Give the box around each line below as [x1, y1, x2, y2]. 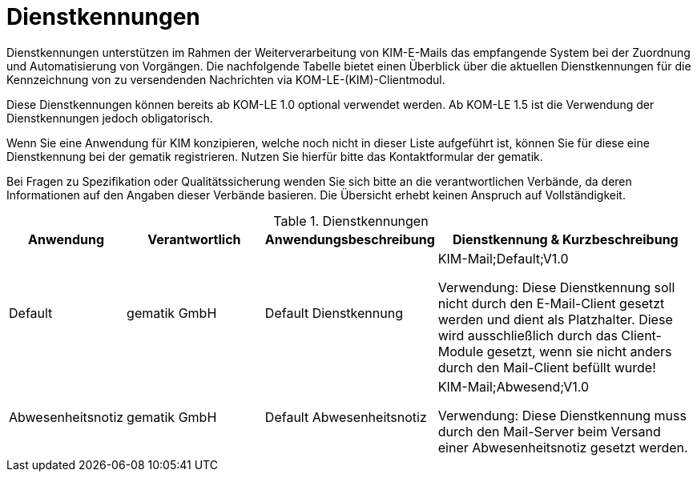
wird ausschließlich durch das [437, 327, 618, 343]
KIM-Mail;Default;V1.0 [437, 250, 569, 267]
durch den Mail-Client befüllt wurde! [437, 359, 656, 376]
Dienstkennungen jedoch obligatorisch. [6, 110, 213, 125]
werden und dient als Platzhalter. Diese [437, 311, 673, 327]
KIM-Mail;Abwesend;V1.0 [437, 378, 590, 395]
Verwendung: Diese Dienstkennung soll [437, 279, 675, 295]
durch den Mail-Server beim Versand [437, 423, 661, 440]
